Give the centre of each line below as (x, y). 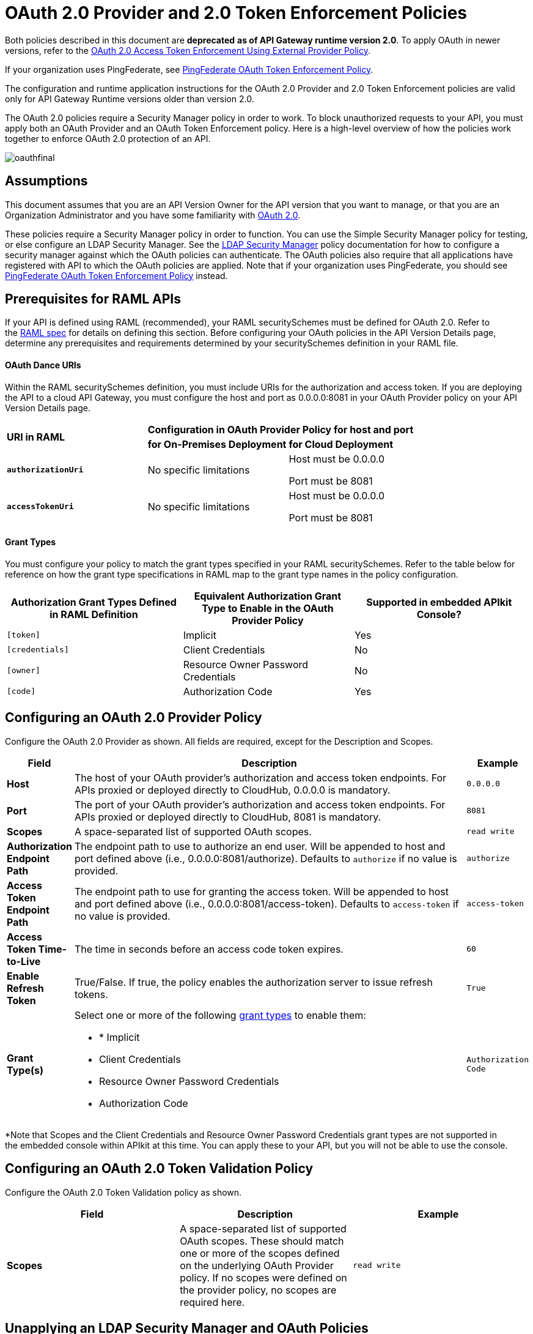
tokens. (91, 994)
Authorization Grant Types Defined (94, 602)
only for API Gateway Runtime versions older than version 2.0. (130, 99)
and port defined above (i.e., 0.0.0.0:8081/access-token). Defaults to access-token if (266, 904)
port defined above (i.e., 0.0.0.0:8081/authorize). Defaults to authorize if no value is (266, 858)
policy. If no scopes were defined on (263, 1277)
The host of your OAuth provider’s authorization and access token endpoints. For (260, 777)
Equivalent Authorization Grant (268, 596)
